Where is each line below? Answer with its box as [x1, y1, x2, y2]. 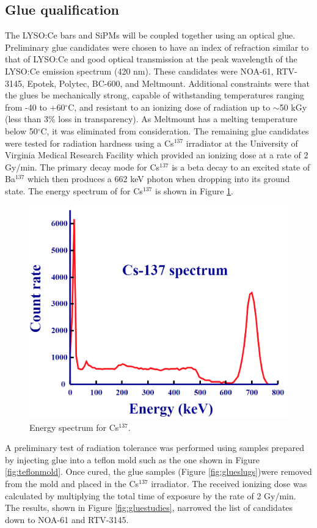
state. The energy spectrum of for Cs [5, 184, 143, 197]
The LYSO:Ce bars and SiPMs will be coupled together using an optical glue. [5, 29, 296, 42]
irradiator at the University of [186, 136, 298, 149]
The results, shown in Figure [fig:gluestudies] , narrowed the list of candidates [5, 501, 293, 514]
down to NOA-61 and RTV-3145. [5, 513, 129, 526]
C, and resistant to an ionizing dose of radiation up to [68, 100, 271, 113]
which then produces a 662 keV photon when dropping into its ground [27, 172, 290, 185]
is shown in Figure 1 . [155, 184, 233, 197]
